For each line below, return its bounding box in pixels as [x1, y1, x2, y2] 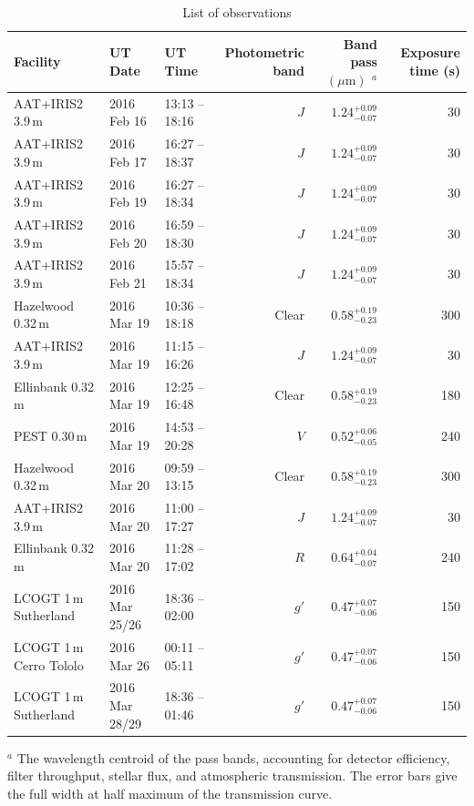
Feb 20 [109, 232, 147, 251]
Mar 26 [109, 655, 150, 674]
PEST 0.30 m [14, 425, 88, 444]
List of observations [182, 3, 292, 21]
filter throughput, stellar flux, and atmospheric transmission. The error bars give [7, 766, 458, 785]
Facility [14, 52, 61, 71]
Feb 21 [109, 272, 147, 291]
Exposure [400, 43, 460, 62]
